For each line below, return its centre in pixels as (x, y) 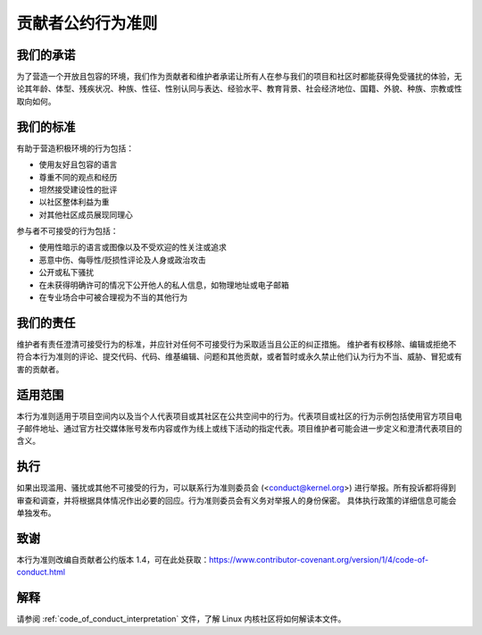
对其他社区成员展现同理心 (86, 214)
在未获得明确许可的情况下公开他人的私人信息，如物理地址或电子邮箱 (164, 285)
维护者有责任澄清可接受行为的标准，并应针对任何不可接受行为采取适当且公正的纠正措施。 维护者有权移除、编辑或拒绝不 (237, 344)
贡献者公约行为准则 (87, 23)
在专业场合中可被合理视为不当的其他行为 (113, 297)
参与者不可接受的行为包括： (67, 231)
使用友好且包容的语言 (78, 164)
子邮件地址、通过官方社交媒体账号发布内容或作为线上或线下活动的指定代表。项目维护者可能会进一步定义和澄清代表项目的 (239, 429)
